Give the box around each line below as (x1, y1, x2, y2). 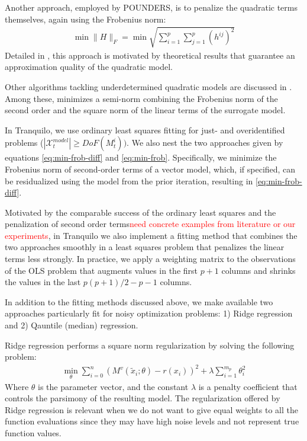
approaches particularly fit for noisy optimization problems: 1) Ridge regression (5, 307, 293, 319)
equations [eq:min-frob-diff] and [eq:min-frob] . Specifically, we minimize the (5, 151, 277, 164)
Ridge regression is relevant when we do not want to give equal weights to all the (5, 403, 298, 416)
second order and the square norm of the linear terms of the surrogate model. (5, 104, 286, 116)
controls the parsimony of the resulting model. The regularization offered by (5, 392, 280, 404)
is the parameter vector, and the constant (38, 380, 189, 392)
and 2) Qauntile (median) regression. (5, 319, 138, 331)
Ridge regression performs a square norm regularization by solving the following (5, 338, 295, 351)
